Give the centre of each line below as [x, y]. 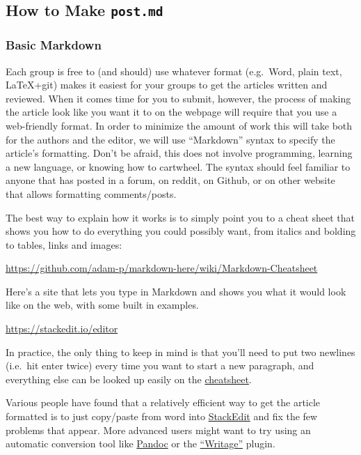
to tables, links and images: [64, 244]
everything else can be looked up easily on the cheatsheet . [129, 379]
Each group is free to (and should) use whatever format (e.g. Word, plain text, [174, 71]
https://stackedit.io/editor [62, 329]
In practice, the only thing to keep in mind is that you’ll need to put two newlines [180, 352]
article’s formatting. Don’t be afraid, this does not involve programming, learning [179, 153]
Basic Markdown [54, 45]
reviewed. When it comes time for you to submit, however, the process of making [178, 98]
